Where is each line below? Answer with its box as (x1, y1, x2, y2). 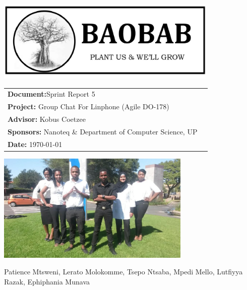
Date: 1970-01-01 (8, 138, 63, 149)
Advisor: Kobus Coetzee (8, 114, 86, 124)
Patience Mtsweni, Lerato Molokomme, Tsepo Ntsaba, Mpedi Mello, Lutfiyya (4, 266, 243, 277)
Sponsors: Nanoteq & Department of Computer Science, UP (8, 126, 198, 136)
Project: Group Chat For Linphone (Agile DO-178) (8, 101, 169, 112)
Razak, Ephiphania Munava (4, 276, 90, 286)
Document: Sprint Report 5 (8, 89, 95, 99)
